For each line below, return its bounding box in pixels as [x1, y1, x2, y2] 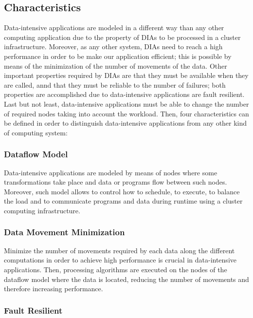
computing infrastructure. [4, 205, 80, 215]
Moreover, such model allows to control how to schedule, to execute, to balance [4, 186, 240, 196]
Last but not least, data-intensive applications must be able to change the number [4, 98, 249, 109]
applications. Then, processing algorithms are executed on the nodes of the [4, 264, 227, 274]
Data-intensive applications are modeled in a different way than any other [4, 22, 224, 33]
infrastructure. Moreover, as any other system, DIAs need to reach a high [4, 41, 223, 52]
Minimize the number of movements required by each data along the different [4, 245, 235, 255]
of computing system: [4, 127, 68, 137]
